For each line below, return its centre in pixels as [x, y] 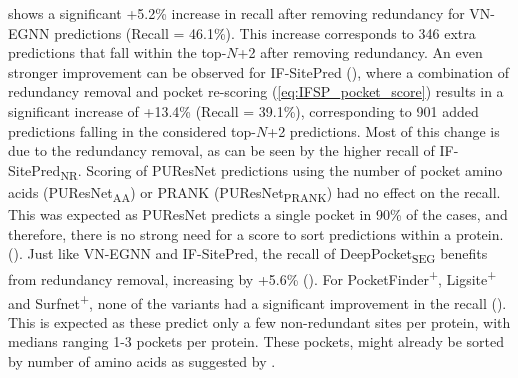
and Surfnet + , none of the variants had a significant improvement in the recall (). [257, 301]
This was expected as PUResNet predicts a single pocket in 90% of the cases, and [258, 214]
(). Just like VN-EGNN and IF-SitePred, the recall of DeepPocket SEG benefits [248, 254]
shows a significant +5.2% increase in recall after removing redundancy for [236, 13]
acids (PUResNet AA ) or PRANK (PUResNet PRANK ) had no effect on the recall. [254, 193]
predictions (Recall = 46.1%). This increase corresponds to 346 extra [265, 32]
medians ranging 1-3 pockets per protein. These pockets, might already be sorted [256, 341]
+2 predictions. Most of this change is [383, 130]
